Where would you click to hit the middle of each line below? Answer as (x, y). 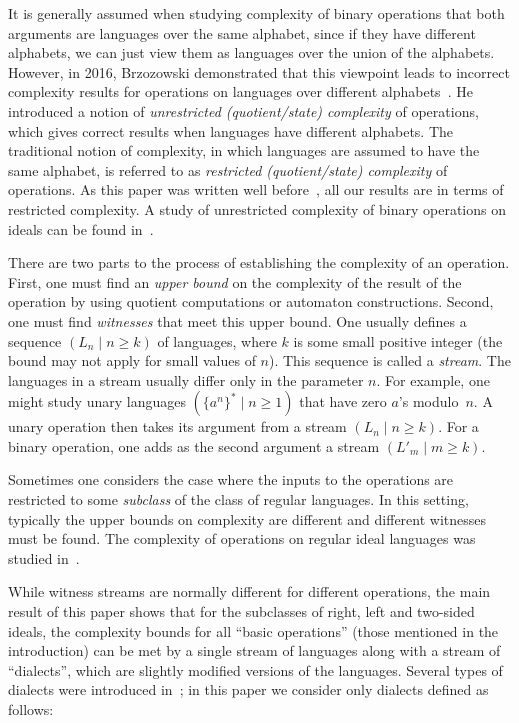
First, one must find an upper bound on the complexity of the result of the (235, 281)
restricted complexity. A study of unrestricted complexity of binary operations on (257, 208)
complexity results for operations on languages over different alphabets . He (240, 91)
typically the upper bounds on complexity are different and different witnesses (247, 518)
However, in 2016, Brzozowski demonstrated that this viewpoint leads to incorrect (259, 71)
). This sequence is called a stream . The (390, 360)
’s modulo (428, 401)
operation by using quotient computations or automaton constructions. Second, (251, 301)
